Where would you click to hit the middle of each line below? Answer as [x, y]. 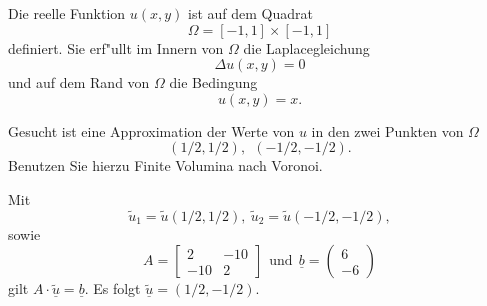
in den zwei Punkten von [387, 130]
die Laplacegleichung [306, 47]
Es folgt [117, 288]
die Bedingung [213, 82]
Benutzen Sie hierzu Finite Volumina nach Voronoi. [165, 165]
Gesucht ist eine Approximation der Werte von [151, 130]
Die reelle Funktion [67, 13]
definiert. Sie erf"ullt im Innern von [116, 47]
